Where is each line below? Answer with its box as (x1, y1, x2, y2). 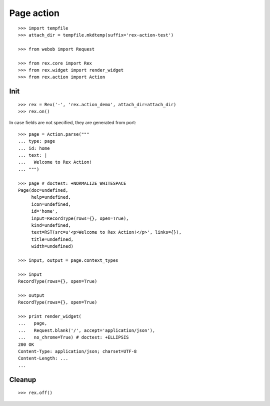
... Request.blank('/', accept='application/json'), (18, 327, 155, 333)
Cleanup (9, 375, 36, 384)
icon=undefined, (31, 201, 71, 207)
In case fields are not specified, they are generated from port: (9, 120, 136, 126)
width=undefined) (31, 243, 74, 249)
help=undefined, (31, 194, 71, 200)
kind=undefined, (31, 222, 71, 228)
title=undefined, (31, 236, 74, 242)
